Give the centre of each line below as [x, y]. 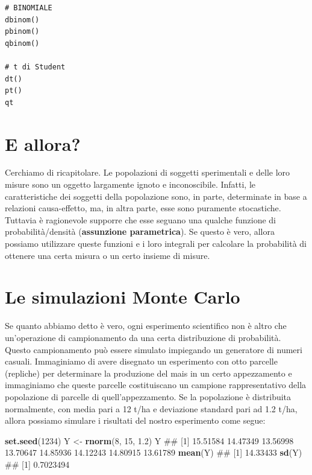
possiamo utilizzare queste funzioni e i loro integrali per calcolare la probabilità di [156, 244]
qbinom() [22, 43]
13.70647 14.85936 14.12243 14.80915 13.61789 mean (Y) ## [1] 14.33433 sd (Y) [154, 452]
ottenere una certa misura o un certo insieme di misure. [108, 255]
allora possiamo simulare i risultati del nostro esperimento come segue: [135, 420]
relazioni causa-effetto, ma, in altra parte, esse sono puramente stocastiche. [143, 208]
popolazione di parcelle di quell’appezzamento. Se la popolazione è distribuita [148, 396]
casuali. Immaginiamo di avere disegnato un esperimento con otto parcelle [141, 361]
